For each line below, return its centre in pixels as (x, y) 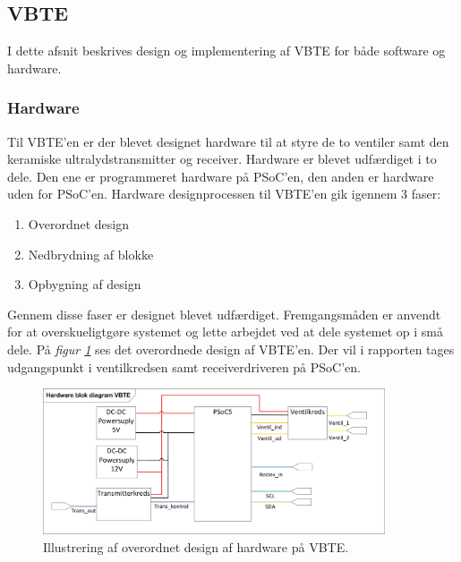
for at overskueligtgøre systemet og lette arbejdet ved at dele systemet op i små (226, 332)
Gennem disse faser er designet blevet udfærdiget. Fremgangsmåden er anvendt (224, 314)
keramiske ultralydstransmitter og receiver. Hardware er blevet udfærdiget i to (222, 159)
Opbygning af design (85, 284)
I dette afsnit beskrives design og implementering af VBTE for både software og (226, 51)
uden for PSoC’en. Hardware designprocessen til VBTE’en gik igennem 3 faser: (224, 194)
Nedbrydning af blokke (91, 254)
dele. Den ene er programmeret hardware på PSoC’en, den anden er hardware (221, 176)
